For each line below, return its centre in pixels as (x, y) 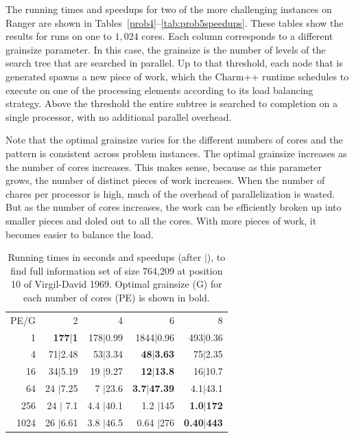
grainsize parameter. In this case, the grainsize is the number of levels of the (166, 49)
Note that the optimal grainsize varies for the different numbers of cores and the (174, 140)
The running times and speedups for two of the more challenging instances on (169, 9)
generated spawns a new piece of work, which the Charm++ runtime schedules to (177, 76)
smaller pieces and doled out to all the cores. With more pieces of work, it (161, 220)
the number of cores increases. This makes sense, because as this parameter (164, 166)
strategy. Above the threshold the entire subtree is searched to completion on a (172, 103)
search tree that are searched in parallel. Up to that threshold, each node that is (174, 63)
